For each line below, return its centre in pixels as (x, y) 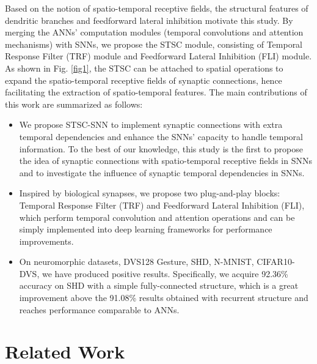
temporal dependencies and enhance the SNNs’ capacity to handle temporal (161, 136)
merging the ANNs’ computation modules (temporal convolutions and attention (154, 32)
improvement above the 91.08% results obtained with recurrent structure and (164, 298)
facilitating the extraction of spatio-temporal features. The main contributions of (156, 92)
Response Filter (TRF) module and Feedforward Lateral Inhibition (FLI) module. (158, 56)
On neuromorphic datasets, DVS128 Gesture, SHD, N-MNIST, (137, 262)
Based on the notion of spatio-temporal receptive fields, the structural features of (157, 8)
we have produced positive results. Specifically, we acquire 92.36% (165, 273)
